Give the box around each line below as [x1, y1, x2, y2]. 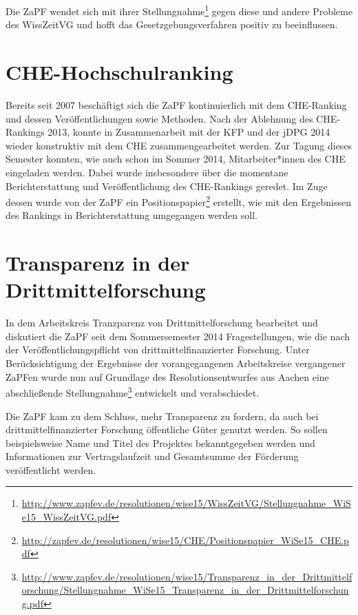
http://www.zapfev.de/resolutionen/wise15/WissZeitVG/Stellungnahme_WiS [21, 496, 351, 510]
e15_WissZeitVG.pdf [21, 510, 112, 524]
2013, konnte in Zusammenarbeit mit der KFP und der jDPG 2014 [48, 125, 330, 139]
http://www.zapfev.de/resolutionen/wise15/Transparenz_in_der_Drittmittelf [21, 569, 352, 583]
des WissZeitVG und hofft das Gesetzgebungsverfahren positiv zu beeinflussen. [6, 17, 338, 32]
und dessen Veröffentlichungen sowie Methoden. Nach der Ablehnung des [6, 111, 313, 125]
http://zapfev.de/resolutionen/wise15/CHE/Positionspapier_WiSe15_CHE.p [21, 532, 349, 547]
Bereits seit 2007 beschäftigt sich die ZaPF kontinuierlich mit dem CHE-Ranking [6, 97, 347, 112]
